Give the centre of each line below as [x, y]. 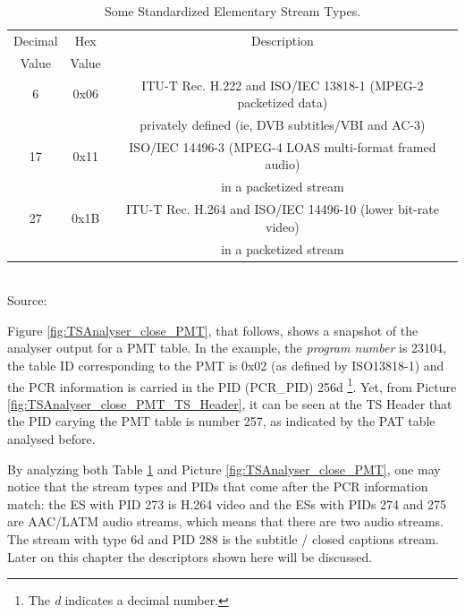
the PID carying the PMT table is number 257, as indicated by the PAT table [221, 421]
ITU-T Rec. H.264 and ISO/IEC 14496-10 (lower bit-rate [282, 209]
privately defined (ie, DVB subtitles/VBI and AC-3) [283, 124]
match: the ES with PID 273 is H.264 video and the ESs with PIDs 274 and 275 [227, 503]
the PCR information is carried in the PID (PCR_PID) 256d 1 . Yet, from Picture [232, 385]
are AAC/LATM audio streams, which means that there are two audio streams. [225, 521]
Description [282, 40]
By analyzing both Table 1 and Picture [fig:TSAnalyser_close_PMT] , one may [224, 469]
